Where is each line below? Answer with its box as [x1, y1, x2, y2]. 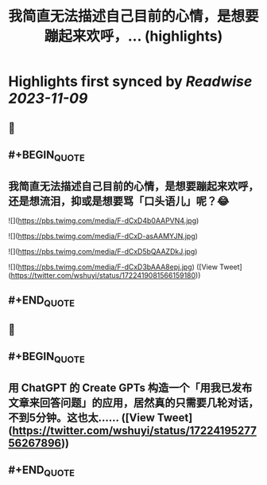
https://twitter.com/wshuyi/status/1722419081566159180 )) [10, 270, 201, 280]
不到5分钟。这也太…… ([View [8, 411, 155, 424]
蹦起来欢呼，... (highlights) [44, 27, 223, 45]
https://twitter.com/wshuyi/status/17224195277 [11, 424, 257, 437]
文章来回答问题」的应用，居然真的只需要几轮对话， [8, 396, 259, 409]
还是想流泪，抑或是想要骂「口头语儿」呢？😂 [8, 194, 230, 208]
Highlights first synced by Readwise [8, 72, 253, 91]
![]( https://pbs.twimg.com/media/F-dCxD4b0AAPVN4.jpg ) [8, 216, 199, 225]
